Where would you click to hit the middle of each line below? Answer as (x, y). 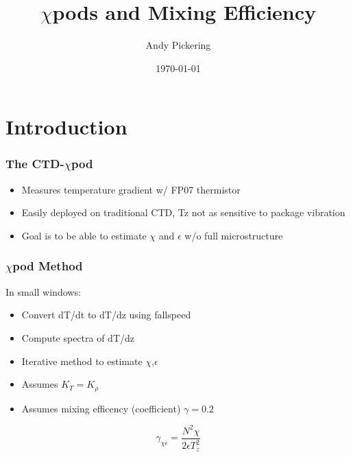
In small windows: (43, 291)
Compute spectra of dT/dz (78, 337)
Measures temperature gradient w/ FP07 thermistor (131, 189)
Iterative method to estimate (82, 361)
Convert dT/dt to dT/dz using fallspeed (106, 315)
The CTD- (35, 164)
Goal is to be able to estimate (84, 235)
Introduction (66, 127)
